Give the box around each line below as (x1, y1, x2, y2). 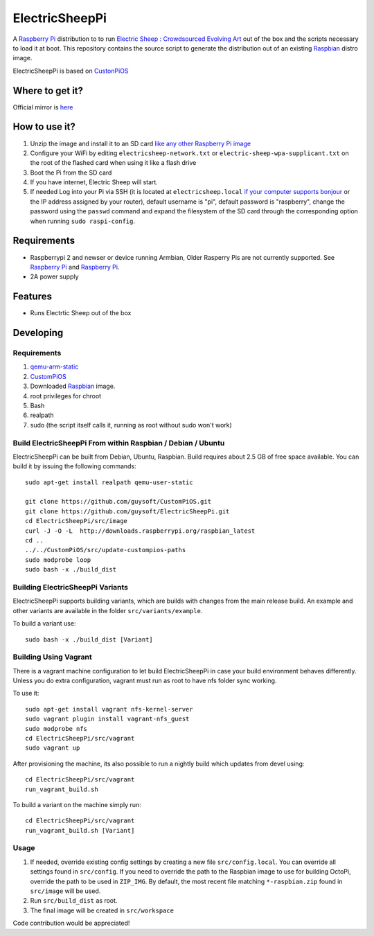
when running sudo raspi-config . (30, 217, 135, 225)
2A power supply (30, 272, 79, 281)
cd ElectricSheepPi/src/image (25, 517, 128, 525)
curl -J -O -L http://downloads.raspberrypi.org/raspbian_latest (25, 527, 256, 535)
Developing (12, 327, 64, 339)
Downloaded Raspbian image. (30, 382, 116, 391)
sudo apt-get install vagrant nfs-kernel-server (25, 705, 193, 713)
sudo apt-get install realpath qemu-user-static (25, 478, 193, 486)
